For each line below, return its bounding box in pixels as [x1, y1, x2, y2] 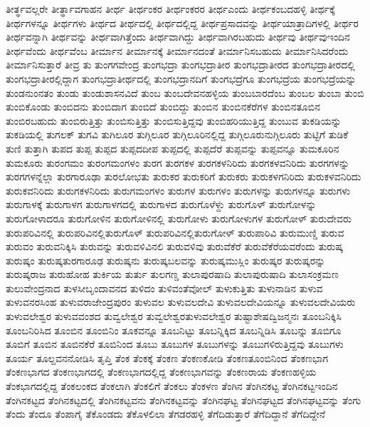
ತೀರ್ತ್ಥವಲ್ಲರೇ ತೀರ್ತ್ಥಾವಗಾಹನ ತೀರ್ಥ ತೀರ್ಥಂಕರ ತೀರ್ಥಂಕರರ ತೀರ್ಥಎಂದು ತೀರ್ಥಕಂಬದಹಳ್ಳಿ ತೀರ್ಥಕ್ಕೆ [6, 1, 335, 16]
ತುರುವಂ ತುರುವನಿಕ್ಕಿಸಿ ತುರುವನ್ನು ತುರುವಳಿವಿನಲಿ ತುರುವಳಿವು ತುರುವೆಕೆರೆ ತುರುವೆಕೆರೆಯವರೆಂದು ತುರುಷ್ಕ [6, 239, 344, 254]
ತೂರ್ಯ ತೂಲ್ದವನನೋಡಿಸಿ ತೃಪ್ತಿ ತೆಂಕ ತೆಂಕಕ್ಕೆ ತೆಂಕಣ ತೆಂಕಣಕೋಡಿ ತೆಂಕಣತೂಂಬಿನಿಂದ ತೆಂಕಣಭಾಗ [6, 350, 328, 365]
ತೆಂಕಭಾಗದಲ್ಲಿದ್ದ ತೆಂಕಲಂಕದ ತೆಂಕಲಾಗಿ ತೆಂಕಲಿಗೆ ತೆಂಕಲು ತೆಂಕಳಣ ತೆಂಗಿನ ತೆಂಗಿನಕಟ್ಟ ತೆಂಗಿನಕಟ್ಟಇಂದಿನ [6, 379, 338, 393]
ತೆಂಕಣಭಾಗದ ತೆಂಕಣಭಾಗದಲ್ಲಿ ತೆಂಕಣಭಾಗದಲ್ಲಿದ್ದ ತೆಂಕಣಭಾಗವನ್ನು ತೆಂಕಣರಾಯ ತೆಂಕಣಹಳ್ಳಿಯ [6, 364, 317, 379]
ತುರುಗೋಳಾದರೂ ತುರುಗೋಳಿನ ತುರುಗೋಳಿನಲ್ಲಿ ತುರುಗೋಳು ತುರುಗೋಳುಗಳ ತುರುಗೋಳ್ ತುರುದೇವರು [6, 210, 351, 225]
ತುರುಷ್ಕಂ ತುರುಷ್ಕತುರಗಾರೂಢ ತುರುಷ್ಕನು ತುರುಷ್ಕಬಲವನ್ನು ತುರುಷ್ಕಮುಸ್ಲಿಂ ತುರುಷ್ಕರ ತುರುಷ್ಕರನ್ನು [6, 252, 326, 267]
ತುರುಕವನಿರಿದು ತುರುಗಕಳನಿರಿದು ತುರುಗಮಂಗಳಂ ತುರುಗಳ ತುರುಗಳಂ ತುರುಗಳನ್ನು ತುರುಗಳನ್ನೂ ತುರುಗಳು [6, 182, 351, 197]
